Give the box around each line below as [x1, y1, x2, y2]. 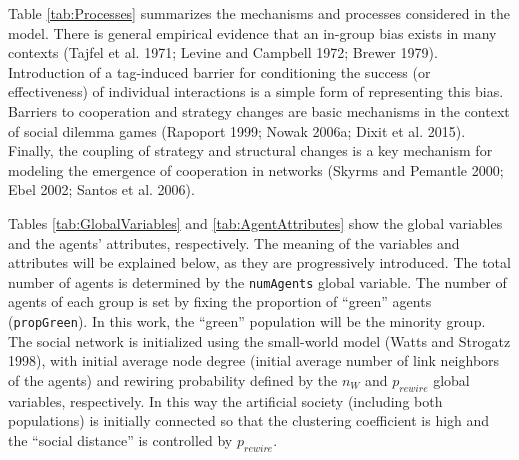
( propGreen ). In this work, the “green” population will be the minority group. [8, 310, 486, 331]
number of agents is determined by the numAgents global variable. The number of [8, 271, 507, 292]
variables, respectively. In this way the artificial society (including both [8, 390, 443, 411]
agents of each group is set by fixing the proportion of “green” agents [8, 291, 432, 312]
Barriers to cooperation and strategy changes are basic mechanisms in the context [8, 100, 510, 121]
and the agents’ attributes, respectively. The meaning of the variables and [8, 232, 460, 253]
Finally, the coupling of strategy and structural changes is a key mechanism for [8, 140, 493, 161]
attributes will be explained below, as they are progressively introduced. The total [8, 252, 511, 273]
